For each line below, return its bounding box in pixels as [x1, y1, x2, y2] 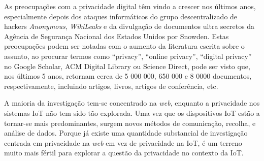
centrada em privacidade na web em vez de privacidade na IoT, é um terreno [4, 137, 242, 148]
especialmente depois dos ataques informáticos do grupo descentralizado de [4, 11, 238, 21]
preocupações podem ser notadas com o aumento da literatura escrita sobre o [4, 41, 245, 51]
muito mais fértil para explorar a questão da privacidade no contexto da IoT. [4, 147, 244, 158]
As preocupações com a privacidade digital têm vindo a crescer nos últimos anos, [4, 1, 256, 11]
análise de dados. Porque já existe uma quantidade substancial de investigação [4, 127, 248, 138]
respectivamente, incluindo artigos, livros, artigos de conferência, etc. [4, 80, 218, 91]
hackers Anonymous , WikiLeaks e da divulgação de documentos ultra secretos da [4, 21, 255, 31]
